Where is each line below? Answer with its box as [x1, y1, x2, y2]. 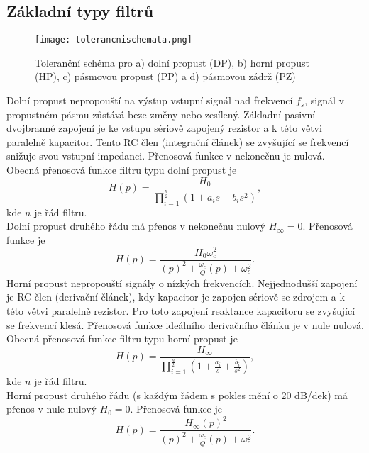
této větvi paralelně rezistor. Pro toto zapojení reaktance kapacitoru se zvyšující [6, 303, 356, 318]
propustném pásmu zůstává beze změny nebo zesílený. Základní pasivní [6, 106, 316, 121]
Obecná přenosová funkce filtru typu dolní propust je [6, 162, 237, 177]
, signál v [304, 93, 344, 108]
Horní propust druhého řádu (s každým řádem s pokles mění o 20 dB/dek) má [6, 387, 348, 402]
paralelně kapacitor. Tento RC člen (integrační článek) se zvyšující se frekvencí [6, 134, 349, 149]
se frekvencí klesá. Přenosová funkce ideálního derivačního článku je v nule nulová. [6, 317, 364, 332]
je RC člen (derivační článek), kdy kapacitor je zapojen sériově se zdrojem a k [6, 289, 345, 304]
